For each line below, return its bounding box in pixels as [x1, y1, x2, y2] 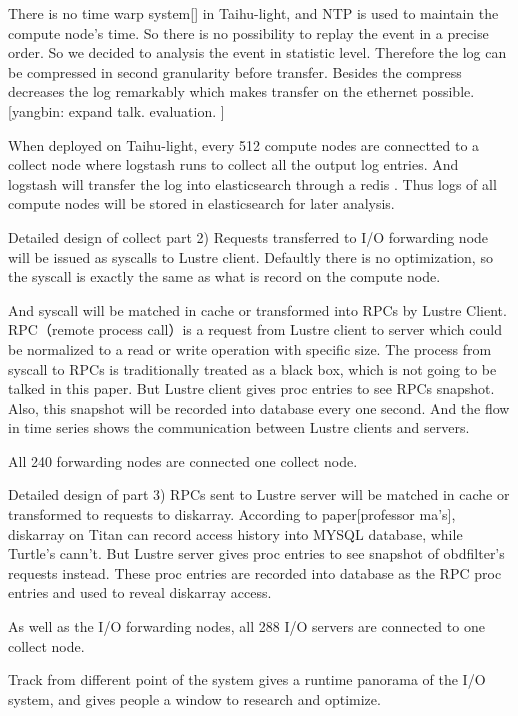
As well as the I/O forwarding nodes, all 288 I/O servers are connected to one [8, 616, 485, 637]
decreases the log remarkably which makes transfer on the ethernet [8, 81, 418, 102]
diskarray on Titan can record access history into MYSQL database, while [8, 523, 463, 544]
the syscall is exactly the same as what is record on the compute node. [8, 266, 441, 287]
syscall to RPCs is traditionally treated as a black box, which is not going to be [8, 358, 497, 379]
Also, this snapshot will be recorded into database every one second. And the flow [8, 397, 510, 418]
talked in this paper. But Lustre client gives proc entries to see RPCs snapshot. [8, 378, 495, 399]
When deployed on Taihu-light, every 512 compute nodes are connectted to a [8, 134, 480, 155]
